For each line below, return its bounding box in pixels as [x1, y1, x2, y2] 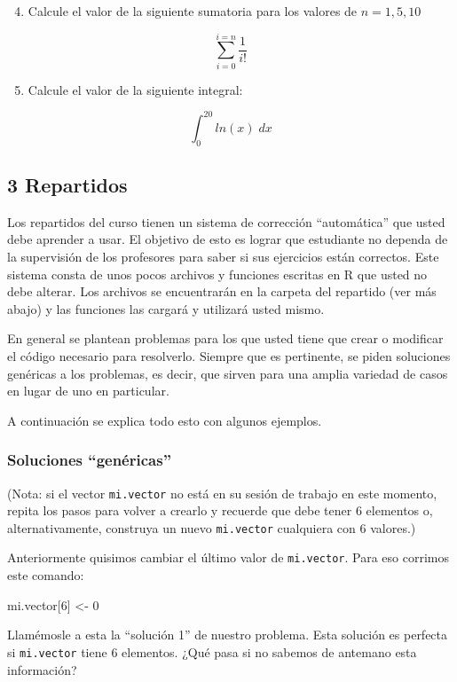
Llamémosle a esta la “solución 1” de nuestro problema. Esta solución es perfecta [7, 625, 448, 644]
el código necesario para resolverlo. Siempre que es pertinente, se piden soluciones [7, 346, 451, 365]
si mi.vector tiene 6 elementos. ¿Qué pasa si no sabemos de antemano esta [7, 642, 417, 661]
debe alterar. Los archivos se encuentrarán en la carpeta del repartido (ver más [7, 282, 437, 301]
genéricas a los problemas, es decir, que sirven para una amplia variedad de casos [7, 364, 448, 382]
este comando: [7, 566, 84, 584]
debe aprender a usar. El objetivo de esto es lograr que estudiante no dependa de [7, 230, 448, 248]
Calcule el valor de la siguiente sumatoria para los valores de [28, 2, 358, 20]
